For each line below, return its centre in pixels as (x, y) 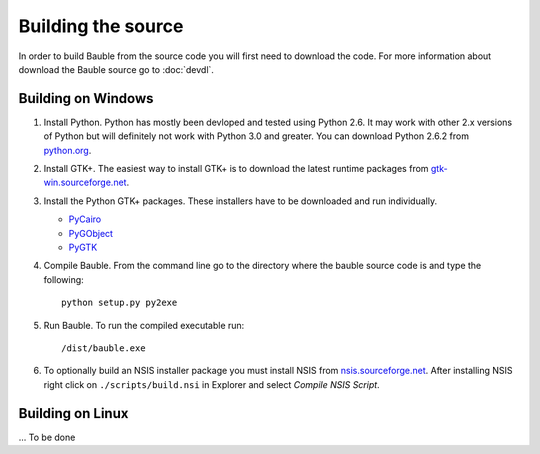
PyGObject (91, 233)
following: (63, 279)
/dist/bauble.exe (103, 348)
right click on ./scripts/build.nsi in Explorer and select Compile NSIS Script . (211, 384)
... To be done (47, 437)
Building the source (101, 26)
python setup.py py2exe (119, 303)
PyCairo (85, 219)
